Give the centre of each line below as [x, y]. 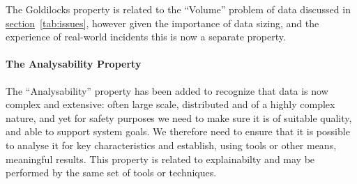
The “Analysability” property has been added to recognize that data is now [167, 90]
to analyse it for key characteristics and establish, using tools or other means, [171, 145]
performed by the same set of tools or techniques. [111, 172]
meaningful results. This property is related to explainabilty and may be [160, 159]
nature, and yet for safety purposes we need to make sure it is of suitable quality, [179, 117]
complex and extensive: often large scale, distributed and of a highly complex [170, 104]
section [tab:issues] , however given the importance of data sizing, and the [162, 23]
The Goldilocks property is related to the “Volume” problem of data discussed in [178, 9]
